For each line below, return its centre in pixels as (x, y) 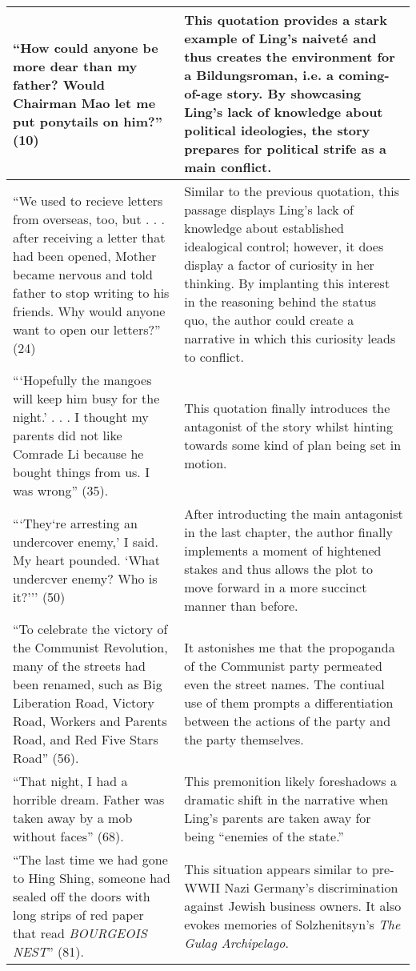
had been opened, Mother (85, 255)
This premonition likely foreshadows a (290, 781)
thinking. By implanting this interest (287, 283)
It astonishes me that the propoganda (290, 647)
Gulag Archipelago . (236, 942)
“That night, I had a (70, 781)
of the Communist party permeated (283, 666)
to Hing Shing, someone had (92, 878)
